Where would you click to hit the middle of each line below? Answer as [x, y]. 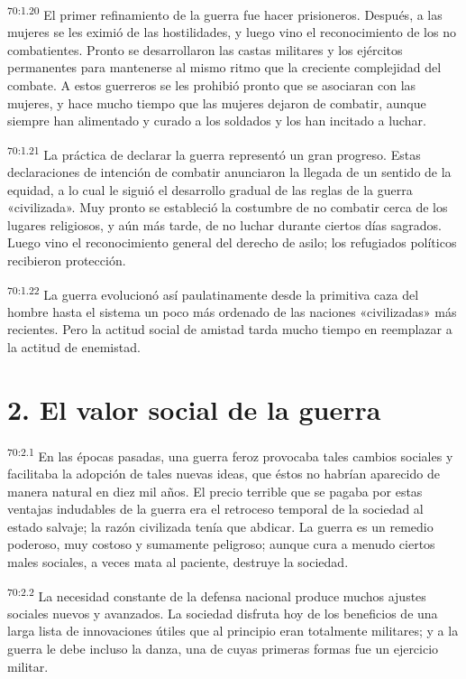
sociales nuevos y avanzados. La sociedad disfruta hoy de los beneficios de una [223, 613]
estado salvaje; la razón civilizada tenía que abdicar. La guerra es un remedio [220, 526]
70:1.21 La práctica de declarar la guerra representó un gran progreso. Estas [214, 153]
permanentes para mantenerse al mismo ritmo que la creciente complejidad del [224, 67]
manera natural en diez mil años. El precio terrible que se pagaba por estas [215, 491]
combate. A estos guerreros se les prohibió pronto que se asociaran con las [212, 85]
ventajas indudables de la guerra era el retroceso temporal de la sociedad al [215, 509]
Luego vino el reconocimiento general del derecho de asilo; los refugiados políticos [232, 242]
